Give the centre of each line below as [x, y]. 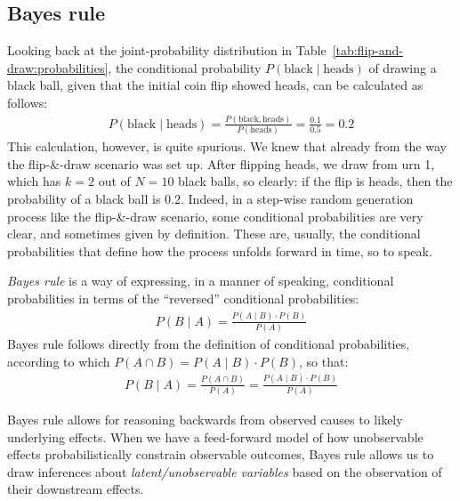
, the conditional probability [185, 67]
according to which [59, 361]
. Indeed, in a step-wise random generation [297, 199]
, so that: [323, 361]
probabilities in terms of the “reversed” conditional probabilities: [183, 298]
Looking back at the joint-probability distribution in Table [167, 50]
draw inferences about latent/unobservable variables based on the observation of [225, 471]
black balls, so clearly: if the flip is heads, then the [315, 181]
